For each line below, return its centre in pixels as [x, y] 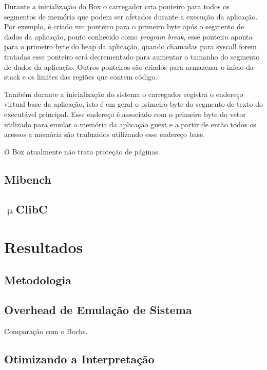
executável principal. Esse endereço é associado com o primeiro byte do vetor [125, 114]
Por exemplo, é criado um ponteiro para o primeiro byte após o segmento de [124, 26]
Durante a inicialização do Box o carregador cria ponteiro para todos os [117, 6]
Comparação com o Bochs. [46, 331]
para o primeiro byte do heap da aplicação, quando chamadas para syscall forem [130, 46]
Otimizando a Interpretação [79, 359]
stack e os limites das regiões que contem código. [81, 77]
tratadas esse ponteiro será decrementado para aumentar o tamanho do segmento [132, 56]
